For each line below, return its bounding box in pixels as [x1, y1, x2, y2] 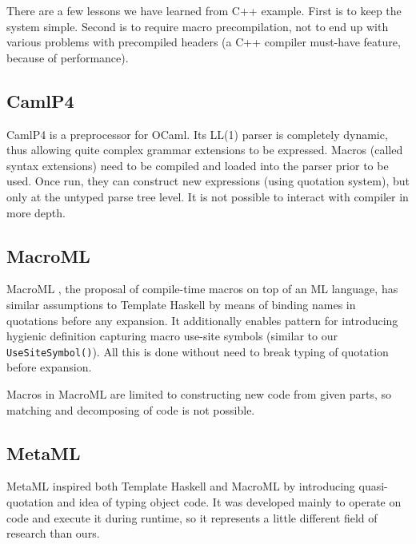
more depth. [6, 204, 66, 220]
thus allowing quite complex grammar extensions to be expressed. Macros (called [6, 141, 403, 158]
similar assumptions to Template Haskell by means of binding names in [6, 296, 356, 312]
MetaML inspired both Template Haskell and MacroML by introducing [6, 478, 355, 494]
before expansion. [6, 359, 92, 375]
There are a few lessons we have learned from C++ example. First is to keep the [6, 2, 402, 18]
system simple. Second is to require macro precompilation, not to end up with [6, 18, 389, 34]
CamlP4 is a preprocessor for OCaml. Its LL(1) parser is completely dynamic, [6, 125, 388, 142]
